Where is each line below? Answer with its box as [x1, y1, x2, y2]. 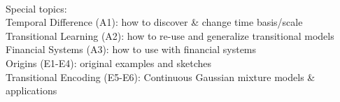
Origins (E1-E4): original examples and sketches [6, 55, 211, 70]
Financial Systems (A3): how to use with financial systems [6, 42, 257, 57]
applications [6, 83, 57, 98]
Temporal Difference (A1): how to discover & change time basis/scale [6, 15, 303, 29]
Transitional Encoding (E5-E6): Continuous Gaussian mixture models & [6, 69, 316, 84]
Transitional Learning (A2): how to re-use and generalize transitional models [6, 28, 334, 43]
